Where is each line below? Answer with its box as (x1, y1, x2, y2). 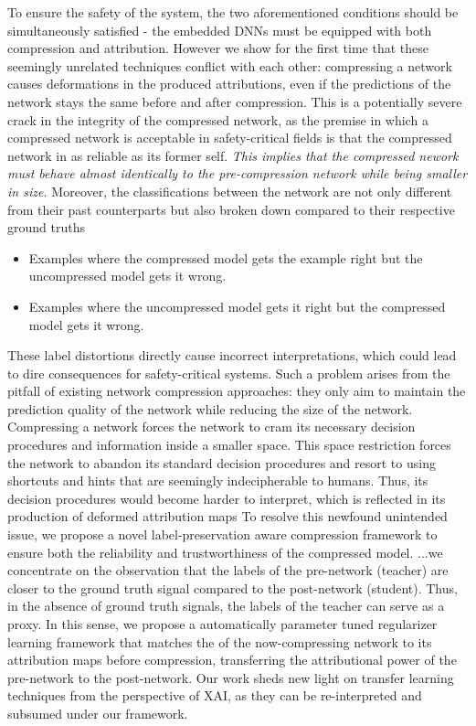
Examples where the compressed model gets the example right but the (28, 248, 423, 267)
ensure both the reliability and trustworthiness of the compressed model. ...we (7, 542, 443, 561)
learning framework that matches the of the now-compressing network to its (7, 632, 432, 651)
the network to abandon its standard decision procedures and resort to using (7, 453, 436, 472)
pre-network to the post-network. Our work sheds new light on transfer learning (7, 667, 454, 687)
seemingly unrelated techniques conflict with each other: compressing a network (7, 56, 452, 75)
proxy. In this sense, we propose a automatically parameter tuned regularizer (7, 614, 438, 633)
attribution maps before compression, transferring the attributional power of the (7, 650, 457, 669)
